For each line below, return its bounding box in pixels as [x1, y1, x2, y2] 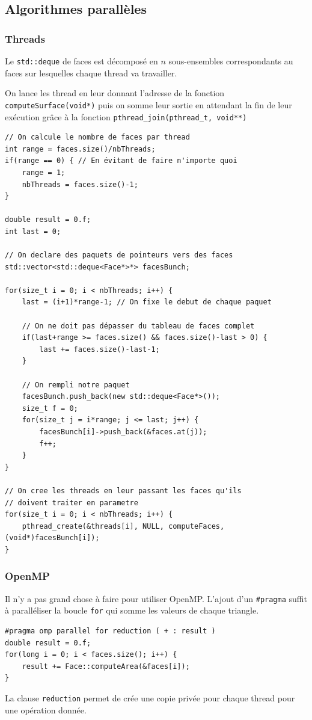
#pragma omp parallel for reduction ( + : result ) [5, 627, 216, 636]
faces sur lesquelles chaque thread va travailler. [5, 66, 177, 79]
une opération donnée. [5, 703, 87, 716]
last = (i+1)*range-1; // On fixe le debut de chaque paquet [22, 298, 272, 307]
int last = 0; [5, 227, 61, 236]
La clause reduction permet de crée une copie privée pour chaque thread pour [5, 692, 295, 704]
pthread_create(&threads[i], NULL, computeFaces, [22, 522, 225, 531]
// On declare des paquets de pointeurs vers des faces [5, 251, 233, 260]
